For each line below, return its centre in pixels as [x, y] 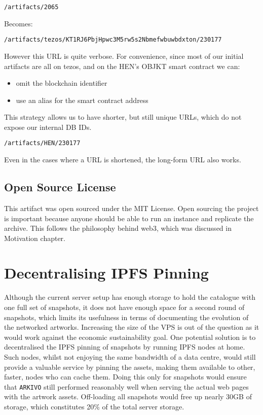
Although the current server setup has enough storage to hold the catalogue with [130, 297]
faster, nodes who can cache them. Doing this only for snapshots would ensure [125, 377]
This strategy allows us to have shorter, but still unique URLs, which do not [123, 117]
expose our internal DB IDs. [48, 127]
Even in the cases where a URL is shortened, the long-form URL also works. [123, 160]
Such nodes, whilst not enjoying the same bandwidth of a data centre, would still [130, 356]
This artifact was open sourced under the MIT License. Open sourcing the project [131, 208]
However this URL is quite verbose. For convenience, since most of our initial [124, 56]
